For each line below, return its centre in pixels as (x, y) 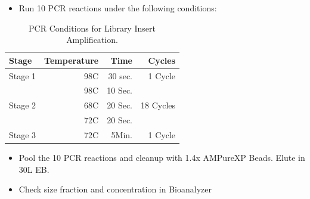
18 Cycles (158, 105)
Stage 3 (23, 135)
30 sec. (120, 75)
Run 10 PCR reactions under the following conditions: (118, 8)
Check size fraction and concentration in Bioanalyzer (115, 189)
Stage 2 (23, 105)
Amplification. (92, 40)
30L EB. (34, 169)
